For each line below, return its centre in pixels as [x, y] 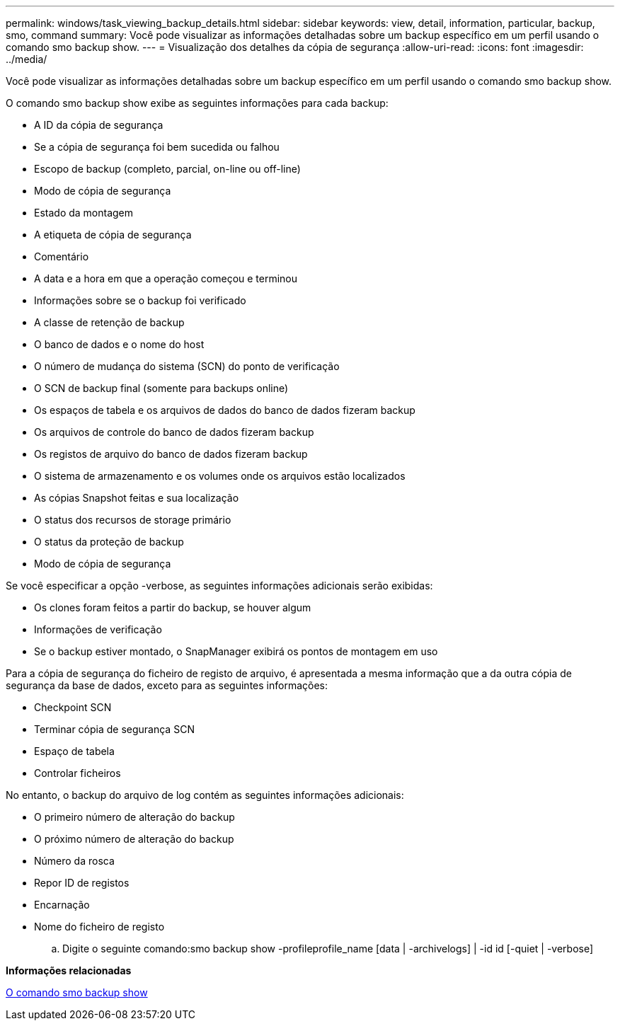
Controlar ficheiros [77, 773]
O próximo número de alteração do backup [134, 839]
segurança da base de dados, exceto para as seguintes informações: [167, 685]
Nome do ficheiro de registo [99, 927]
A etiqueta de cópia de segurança [113, 235]
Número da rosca [74, 861]
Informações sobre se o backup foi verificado [140, 300]
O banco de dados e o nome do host [119, 344]
